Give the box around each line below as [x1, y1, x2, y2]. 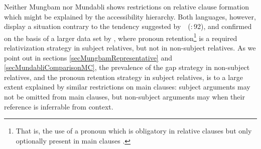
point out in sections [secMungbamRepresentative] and [4, 52, 172, 62]
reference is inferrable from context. [4, 101, 113, 111]
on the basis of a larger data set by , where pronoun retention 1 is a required [4, 31, 237, 43]
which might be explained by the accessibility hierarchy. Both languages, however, [4, 11, 256, 21]
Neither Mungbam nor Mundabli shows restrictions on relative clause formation [4, 1, 249, 11]
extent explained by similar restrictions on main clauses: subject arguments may [4, 81, 250, 92]
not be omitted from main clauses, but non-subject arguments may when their [4, 91, 245, 101]
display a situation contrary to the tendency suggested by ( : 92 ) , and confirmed [4, 21, 252, 31]
